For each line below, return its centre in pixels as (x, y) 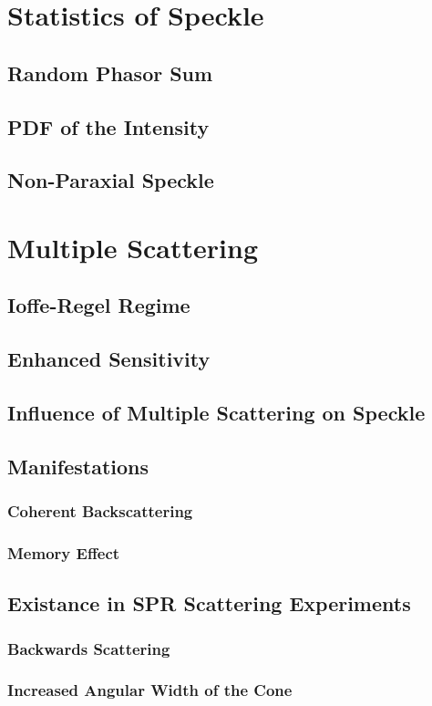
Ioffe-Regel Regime (99, 305)
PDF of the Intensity (108, 126)
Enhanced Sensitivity (109, 359)
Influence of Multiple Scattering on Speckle (216, 413)
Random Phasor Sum (110, 73)
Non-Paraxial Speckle (111, 180)
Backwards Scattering (89, 648)
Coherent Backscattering (100, 511)
